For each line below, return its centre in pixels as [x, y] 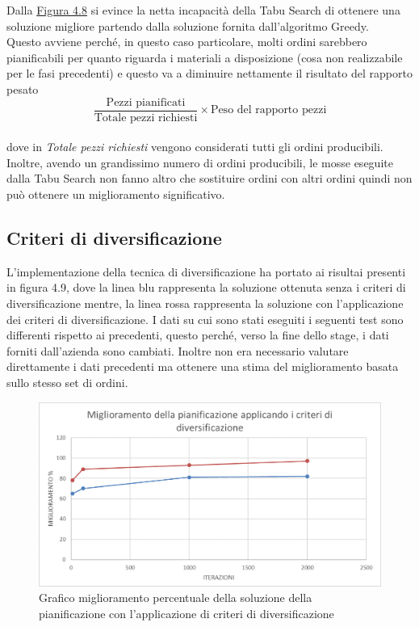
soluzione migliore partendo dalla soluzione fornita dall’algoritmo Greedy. [188, 25]
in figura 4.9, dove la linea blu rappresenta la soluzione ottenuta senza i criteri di [206, 287]
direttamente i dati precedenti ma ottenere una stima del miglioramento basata [203, 366]
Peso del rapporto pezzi [268, 110]
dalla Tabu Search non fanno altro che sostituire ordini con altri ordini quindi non [209, 178]
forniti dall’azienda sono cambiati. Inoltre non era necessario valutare [178, 350]
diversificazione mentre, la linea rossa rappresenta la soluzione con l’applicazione [205, 303]
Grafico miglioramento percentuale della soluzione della [176, 598]
